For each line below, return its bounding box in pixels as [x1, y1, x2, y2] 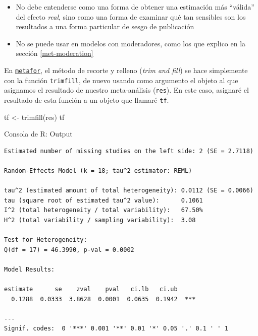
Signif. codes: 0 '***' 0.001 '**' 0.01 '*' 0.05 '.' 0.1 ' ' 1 [4, 325, 228, 332]
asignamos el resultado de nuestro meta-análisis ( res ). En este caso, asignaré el [4, 85, 249, 95]
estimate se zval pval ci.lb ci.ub [4, 286, 178, 293]
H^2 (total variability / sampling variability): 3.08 [4, 216, 196, 224]
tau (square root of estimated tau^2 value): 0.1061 [4, 196, 203, 204]
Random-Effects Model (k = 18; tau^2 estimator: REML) [4, 167, 192, 174]
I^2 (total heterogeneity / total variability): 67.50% [4, 207, 203, 214]
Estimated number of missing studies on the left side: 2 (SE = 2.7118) [4, 147, 253, 155]
